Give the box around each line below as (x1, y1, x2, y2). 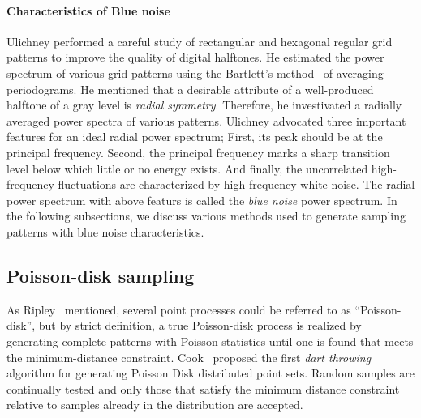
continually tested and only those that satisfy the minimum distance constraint (6, 380, 400, 397)
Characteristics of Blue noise (6, 2, 170, 19)
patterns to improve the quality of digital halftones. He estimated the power (6, 49, 384, 66)
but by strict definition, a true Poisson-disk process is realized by (38, 317, 362, 334)
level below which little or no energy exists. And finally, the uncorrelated (6, 160, 368, 177)
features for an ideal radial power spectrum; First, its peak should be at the (6, 128, 383, 145)
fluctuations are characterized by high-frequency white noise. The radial (58, 176, 415, 193)
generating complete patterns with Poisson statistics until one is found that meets (6, 332, 414, 349)
